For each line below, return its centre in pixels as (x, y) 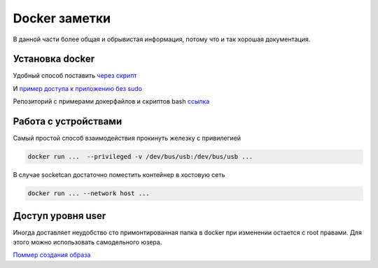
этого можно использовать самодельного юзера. (87, 242)
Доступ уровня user (59, 216)
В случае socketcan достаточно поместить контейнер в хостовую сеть (119, 175)
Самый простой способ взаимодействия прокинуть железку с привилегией (127, 138)
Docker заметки (62, 18)
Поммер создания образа (52, 255)
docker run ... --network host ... (89, 193)
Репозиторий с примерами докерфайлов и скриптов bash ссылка (111, 101)
